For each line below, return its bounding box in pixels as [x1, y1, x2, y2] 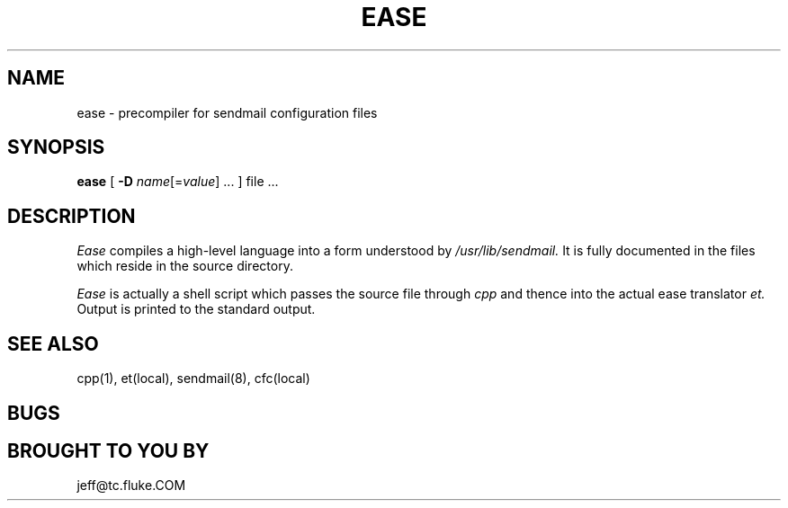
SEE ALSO [7, 332, 99, 355]
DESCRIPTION [7, 204, 136, 227]
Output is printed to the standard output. [76, 301, 316, 317]
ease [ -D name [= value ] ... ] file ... [76, 174, 279, 190]
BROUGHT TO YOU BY [7, 439, 210, 462]
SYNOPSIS [7, 136, 105, 159]
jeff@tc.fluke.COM [76, 477, 186, 494]
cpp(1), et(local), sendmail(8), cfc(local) [76, 370, 310, 387]
